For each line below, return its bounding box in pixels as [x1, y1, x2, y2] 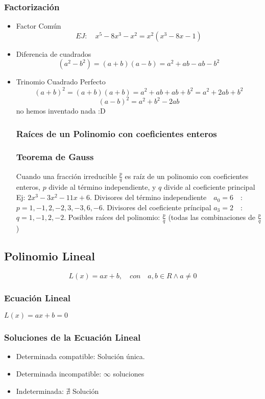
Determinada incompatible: [16, 368, 102, 379]
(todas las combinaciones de [168, 212, 255, 223]
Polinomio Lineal [4, 248, 95, 264]
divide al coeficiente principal [163, 182, 255, 192]
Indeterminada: [16, 385, 64, 396]
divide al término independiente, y [49, 182, 156, 192]
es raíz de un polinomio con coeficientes [125, 170, 249, 181]
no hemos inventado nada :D [16, 105, 106, 116]
